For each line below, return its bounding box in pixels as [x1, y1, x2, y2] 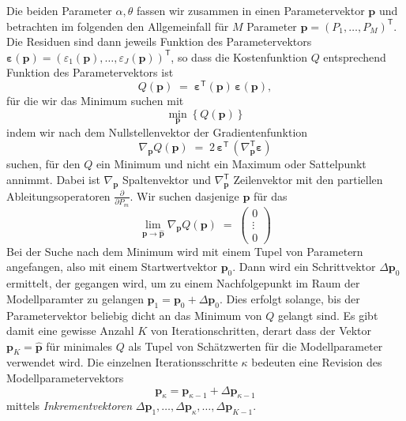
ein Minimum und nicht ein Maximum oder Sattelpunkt [96, 156, 367, 172]
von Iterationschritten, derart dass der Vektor [150, 322, 372, 339]
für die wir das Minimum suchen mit [6, 92, 184, 109]
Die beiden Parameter [6, 2, 112, 18]
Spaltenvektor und [122, 171, 212, 188]
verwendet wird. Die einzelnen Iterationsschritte [6, 354, 238, 370]
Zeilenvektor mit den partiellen [233, 171, 383, 188]
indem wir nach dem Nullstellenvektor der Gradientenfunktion [6, 123, 308, 140]
